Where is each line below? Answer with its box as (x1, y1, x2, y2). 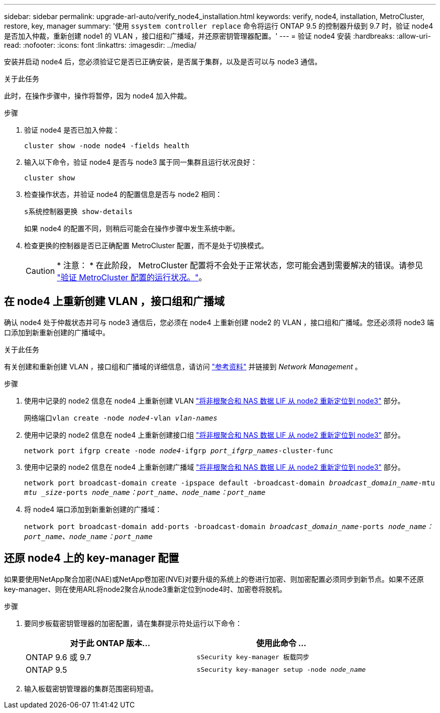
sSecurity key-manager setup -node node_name (196, 666, 366, 674)
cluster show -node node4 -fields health (24, 142, 189, 150)
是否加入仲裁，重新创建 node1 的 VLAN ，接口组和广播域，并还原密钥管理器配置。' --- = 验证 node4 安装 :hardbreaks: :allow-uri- (4, 32, 431, 40)
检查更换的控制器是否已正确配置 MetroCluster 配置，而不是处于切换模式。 (24, 241, 268, 250)
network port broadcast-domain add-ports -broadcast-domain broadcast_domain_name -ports (24, 522, 384, 531)
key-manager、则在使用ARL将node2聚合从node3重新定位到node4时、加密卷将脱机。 (4, 584, 287, 593)
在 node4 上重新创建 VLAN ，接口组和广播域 (4, 295, 225, 308)
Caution (26, 266, 55, 276)
